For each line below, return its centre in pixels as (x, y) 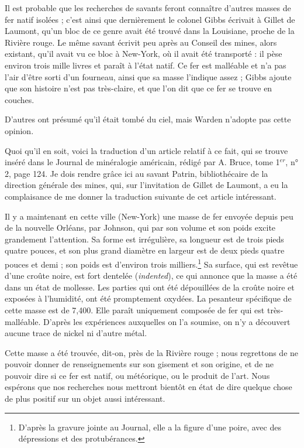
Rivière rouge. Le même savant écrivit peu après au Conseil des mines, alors (141, 42)
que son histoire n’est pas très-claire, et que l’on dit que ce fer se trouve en (139, 88)
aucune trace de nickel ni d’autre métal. (76, 333)
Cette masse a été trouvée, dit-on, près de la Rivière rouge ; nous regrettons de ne (152, 352)
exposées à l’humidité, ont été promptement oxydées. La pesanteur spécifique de (148, 298)
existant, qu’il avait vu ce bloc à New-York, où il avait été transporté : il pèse (144, 54)
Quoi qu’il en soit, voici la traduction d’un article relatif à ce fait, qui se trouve (146, 150)
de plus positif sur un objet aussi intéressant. (85, 399)
